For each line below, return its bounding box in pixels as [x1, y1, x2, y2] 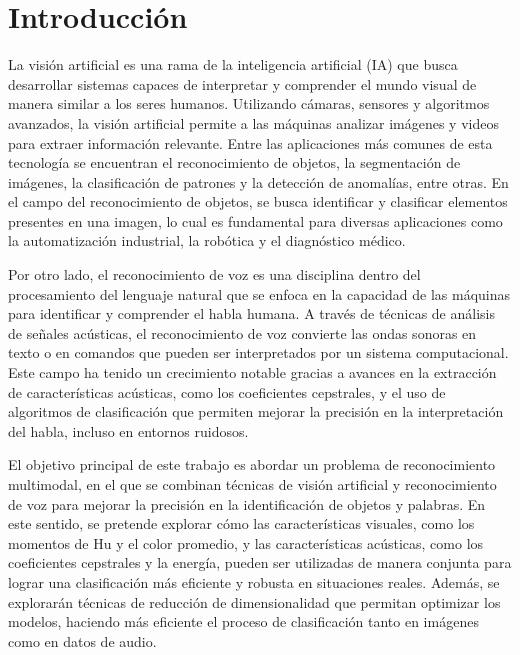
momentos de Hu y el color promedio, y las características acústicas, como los [8, 532, 484, 553]
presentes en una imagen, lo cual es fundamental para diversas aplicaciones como [8, 210, 503, 231]
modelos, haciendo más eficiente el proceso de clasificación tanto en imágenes [8, 611, 479, 632]
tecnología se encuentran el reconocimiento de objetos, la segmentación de [8, 152, 461, 173]
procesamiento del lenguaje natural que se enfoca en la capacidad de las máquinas [8, 283, 511, 304]
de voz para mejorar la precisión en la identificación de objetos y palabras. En [8, 493, 486, 514]
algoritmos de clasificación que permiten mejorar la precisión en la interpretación [8, 401, 504, 422]
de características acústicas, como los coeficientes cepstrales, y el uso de [8, 381, 446, 402]
